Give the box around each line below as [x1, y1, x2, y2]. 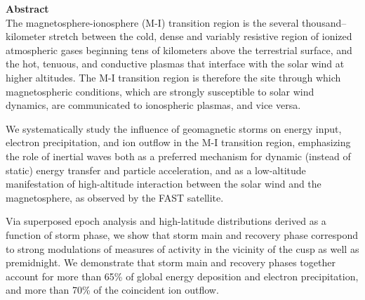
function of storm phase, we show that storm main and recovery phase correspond [6, 227, 358, 242]
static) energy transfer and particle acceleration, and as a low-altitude [6, 162, 306, 177]
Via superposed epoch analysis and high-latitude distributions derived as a [6, 214, 326, 228]
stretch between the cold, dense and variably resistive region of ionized [48, 29, 352, 44]
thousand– [302, 15, 347, 30]
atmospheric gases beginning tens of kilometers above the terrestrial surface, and [6, 42, 352, 57]
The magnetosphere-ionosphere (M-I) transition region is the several [6, 15, 299, 30]
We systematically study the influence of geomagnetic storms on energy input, [6, 121, 342, 136]
